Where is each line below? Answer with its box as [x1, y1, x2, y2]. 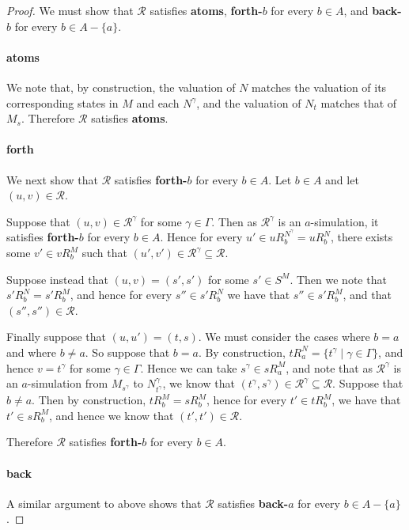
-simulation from [27, 375, 108, 392]
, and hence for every [70, 286, 172, 303]
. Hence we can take [140, 359, 237, 376]
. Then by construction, [32, 392, 146, 408]
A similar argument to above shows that [6, 494, 202, 511]
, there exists [330, 229, 393, 245]
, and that [343, 286, 392, 303]
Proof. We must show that [6, 2, 134, 18]
